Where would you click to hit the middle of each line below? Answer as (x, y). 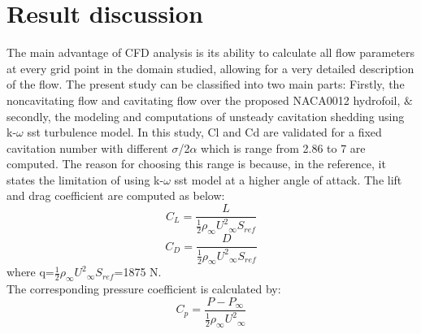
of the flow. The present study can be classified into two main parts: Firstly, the (206, 84)
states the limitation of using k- (85, 179)
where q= (30, 272)
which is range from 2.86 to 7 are (283, 147)
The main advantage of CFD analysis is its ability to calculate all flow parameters (211, 52)
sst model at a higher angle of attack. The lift (288, 179)
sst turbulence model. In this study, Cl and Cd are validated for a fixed (204, 132)
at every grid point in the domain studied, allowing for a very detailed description (210, 68)
